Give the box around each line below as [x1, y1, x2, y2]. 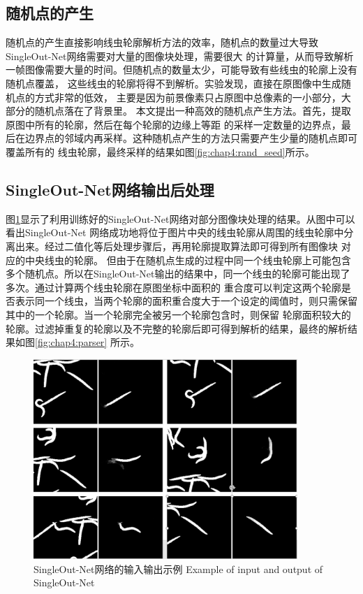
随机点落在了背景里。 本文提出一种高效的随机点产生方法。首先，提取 [34, 103, 351, 118]
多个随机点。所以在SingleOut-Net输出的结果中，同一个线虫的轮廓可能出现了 [6, 266, 350, 281]
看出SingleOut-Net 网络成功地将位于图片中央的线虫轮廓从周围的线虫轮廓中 [6, 225, 344, 240]
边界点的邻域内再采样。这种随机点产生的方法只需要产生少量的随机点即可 [24, 131, 357, 145]
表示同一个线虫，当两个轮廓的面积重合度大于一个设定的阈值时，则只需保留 [15, 294, 357, 308]
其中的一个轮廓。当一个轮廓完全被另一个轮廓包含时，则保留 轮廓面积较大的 [6, 307, 351, 321]
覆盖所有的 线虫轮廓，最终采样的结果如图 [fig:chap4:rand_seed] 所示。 [6, 144, 315, 159]
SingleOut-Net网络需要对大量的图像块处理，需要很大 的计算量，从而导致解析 [6, 48, 354, 63]
